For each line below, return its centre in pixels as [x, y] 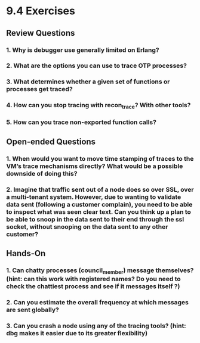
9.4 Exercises [41, 11]
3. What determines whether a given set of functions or [88, 82]
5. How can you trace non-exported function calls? [81, 122]
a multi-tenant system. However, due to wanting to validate [94, 197]
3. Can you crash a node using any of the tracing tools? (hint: [96, 326]
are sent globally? [33, 310]
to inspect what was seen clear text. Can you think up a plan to [99, 211]
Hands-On [26, 253]
